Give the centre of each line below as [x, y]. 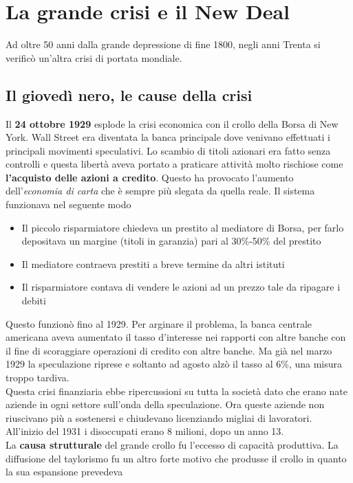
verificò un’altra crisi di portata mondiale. [94, 57]
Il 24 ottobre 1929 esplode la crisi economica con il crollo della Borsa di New [172, 123]
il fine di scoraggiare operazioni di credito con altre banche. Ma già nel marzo [169, 350]
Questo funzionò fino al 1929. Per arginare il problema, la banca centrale [159, 323]
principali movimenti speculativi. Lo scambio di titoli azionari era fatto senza [168, 150]
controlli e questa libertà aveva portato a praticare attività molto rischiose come [174, 164]
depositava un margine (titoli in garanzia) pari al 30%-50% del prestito [171, 241]
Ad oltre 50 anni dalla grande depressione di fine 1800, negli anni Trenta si [163, 44]
